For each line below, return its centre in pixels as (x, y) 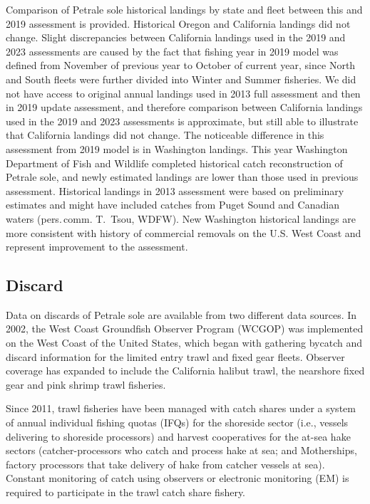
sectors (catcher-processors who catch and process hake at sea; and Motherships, (181, 450)
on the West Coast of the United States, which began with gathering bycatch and (184, 343)
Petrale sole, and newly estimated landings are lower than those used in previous (182, 177)
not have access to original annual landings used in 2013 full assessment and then (183, 93)
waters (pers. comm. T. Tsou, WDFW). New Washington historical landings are (181, 218)
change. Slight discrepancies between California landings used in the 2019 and (176, 37)
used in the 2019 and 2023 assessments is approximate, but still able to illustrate (182, 121)
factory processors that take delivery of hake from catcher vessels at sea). (165, 464)
